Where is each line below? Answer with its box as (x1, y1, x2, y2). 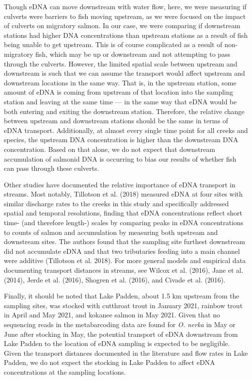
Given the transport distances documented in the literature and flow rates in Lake (4, 347, 248, 358)
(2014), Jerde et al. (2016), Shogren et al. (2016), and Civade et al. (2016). (4, 274, 226, 284)
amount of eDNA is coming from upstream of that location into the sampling (4, 87, 234, 97)
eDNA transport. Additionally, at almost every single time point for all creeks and (4, 125, 248, 135)
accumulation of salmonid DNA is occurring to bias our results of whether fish (4, 153, 236, 164)
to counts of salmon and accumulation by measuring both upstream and (4, 227, 218, 237)
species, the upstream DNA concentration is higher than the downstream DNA (4, 134, 238, 145)
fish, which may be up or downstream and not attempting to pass (35, 49, 231, 59)
